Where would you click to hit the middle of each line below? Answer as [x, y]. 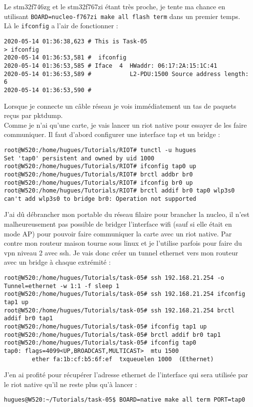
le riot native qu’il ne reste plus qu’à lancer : [71, 384]
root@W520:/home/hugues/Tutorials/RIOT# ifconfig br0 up [98, 183]
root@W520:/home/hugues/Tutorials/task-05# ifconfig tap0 [100, 343]
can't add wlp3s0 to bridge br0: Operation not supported [100, 199]
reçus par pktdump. [33, 115]
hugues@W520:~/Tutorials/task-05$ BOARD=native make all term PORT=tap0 [125, 400]
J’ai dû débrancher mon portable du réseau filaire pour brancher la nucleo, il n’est [127, 214]
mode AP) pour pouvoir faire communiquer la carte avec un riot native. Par [118, 233]
